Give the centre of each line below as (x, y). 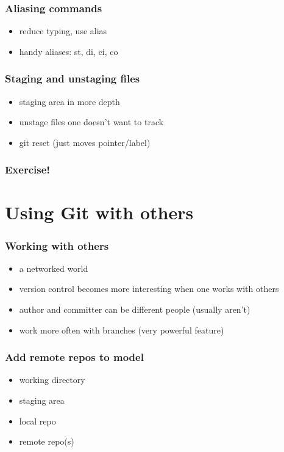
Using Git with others (99, 212)
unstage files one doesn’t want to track (91, 122)
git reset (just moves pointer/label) (85, 142)
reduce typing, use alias (63, 31)
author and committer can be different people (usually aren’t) (135, 309)
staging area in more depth (69, 101)
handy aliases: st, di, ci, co (69, 51)
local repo (37, 421)
